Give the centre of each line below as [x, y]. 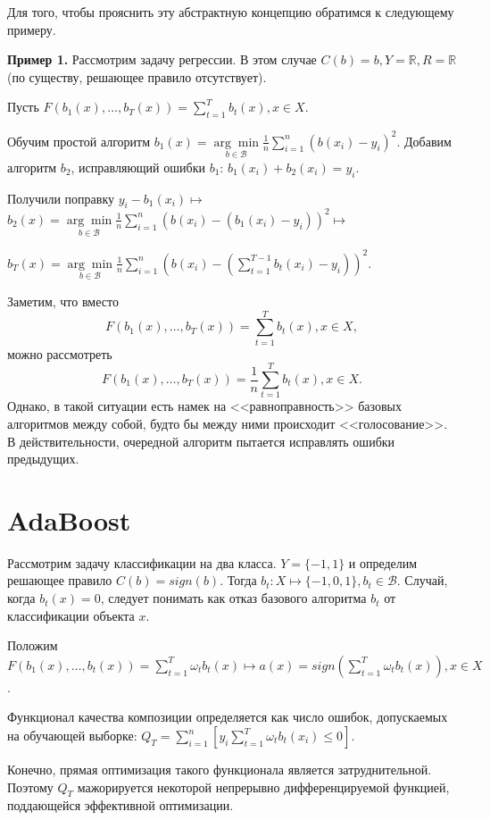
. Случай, [422, 580]
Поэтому [30, 787]
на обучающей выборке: [72, 736]
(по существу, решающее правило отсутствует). [137, 76]
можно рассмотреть [60, 353]
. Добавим [424, 141]
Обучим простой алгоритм [79, 141]
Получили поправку [61, 198]
